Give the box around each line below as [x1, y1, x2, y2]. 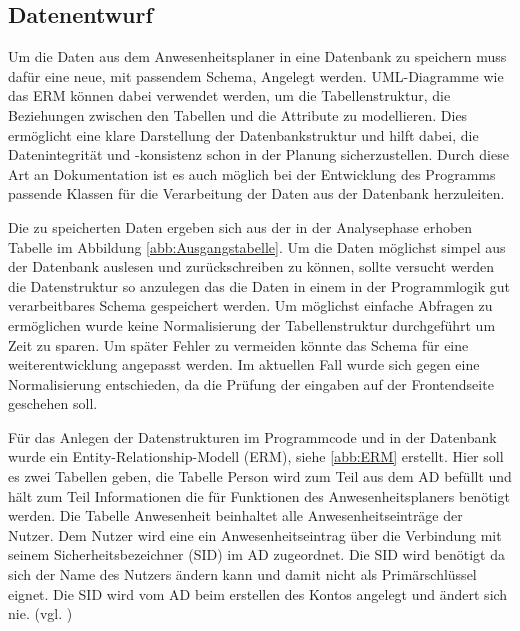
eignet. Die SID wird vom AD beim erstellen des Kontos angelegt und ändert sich [8, 583, 508, 604]
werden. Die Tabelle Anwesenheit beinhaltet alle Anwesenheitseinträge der [8, 505, 463, 526]
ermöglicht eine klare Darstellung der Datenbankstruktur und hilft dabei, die [8, 124, 479, 145]
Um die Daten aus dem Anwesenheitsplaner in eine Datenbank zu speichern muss [8, 46, 507, 67]
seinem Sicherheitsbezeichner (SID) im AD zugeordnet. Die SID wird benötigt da [8, 544, 505, 565]
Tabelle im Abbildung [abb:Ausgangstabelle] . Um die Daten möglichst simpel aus [8, 236, 506, 257]
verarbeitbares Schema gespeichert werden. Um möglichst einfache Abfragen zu [8, 295, 493, 316]
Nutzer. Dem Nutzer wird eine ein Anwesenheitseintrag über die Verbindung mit [8, 524, 502, 545]
